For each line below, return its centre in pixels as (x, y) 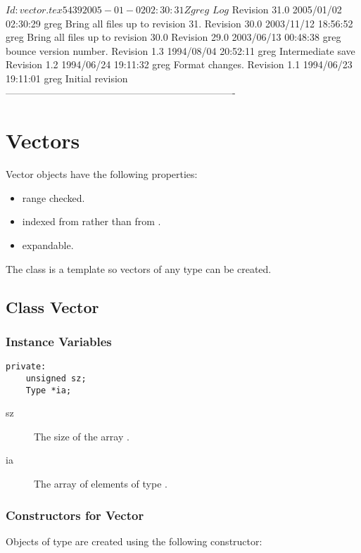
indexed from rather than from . (91, 221)
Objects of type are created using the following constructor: (134, 541)
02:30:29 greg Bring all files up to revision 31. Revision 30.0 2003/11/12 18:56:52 (179, 23)
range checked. (53, 197)
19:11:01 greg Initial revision (67, 78)
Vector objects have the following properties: (102, 174)
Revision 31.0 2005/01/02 (287, 9)
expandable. (48, 245)
